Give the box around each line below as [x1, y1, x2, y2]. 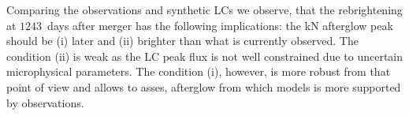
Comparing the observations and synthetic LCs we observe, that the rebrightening [6, 2, 403, 17]
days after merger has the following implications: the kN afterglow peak [47, 17, 393, 33]
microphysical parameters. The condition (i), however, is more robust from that [6, 63, 391, 80]
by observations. [6, 94, 84, 110]
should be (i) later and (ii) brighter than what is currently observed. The [6, 32, 359, 49]
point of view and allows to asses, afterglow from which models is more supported [6, 78, 401, 95]
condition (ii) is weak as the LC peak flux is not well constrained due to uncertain [6, 47, 403, 64]
